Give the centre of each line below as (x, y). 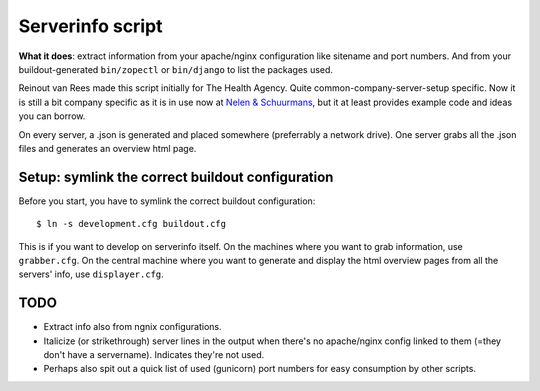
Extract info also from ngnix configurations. (132, 327)
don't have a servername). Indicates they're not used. (154, 355)
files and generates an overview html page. (107, 148)
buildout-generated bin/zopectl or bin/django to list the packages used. (176, 69)
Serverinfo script (90, 26)
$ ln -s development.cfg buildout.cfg (131, 224)
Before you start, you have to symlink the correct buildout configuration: (167, 201)
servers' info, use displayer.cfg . (91, 274)
